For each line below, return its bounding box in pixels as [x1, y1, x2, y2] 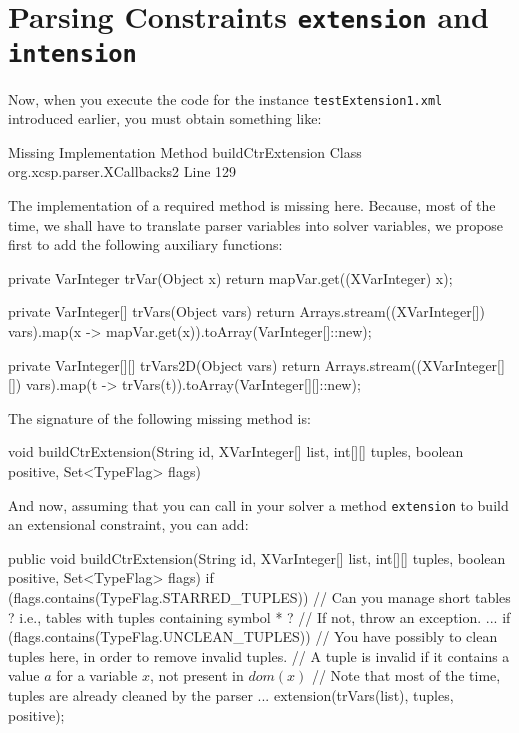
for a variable [56, 665, 138, 686]
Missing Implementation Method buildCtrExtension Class [8, 141, 362, 162]
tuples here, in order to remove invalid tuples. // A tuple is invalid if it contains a [8, 645, 510, 666]
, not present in [149, 665, 244, 686]
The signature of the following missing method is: [8, 407, 311, 428]
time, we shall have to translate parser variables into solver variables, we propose [8, 214, 504, 235]
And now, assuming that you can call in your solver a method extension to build [8, 494, 509, 515]
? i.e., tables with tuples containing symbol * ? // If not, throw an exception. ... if [8, 606, 511, 627]
